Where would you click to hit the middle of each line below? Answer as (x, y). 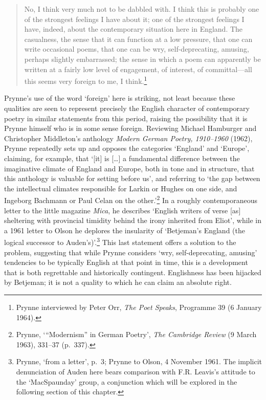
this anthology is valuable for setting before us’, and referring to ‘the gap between (132, 178)
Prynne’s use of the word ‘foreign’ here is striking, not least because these (120, 98)
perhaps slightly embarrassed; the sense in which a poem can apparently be (142, 59)
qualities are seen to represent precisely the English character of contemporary (127, 108)
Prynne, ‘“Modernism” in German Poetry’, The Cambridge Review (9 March (136, 334)
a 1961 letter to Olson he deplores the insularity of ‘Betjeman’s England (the (125, 230)
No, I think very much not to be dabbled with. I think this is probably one (142, 9)
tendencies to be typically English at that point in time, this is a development (126, 262)
